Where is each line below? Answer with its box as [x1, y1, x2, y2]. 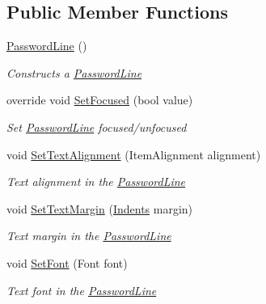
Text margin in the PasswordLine [6, 227, 171, 244]
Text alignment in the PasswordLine [6, 173, 186, 190]
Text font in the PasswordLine [6, 281, 157, 298]
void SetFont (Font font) [6, 254, 128, 271]
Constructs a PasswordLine [6, 64, 142, 81]
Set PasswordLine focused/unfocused [6, 118, 187, 135]
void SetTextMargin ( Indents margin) [6, 200, 193, 217]
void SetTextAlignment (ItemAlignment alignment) [6, 146, 261, 163]
